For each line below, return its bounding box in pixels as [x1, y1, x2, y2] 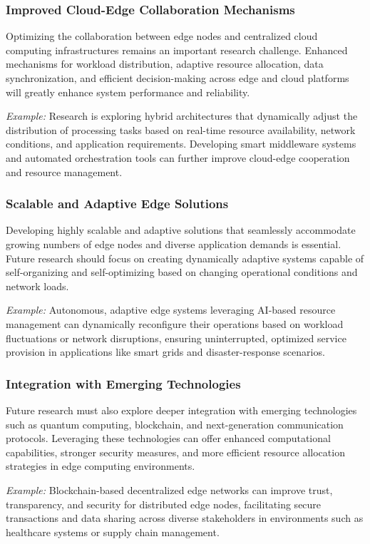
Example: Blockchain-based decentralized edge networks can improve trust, [6, 482, 333, 497]
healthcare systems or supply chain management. [6, 524, 220, 539]
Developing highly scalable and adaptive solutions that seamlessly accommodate [6, 222, 356, 237]
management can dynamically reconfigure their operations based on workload [6, 316, 344, 331]
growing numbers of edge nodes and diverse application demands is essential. [6, 236, 341, 251]
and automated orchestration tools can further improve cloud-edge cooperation [6, 150, 350, 165]
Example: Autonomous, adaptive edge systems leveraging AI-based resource [6, 302, 336, 317]
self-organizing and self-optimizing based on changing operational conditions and [6, 265, 358, 279]
